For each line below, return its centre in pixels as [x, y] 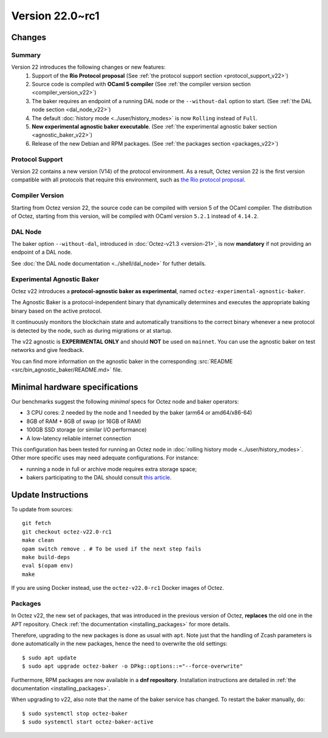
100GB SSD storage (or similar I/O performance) [87, 430]
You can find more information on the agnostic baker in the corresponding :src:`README [122, 361]
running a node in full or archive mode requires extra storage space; [112, 469]
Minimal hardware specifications [75, 387]
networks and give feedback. [48, 350]
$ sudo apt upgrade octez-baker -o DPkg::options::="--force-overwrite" [132, 666]
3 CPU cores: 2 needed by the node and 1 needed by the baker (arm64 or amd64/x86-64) [139, 413]
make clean [38, 540]
